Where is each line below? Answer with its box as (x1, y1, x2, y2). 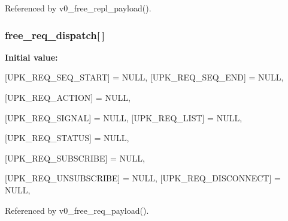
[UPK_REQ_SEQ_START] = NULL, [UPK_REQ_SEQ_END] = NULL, (5, 71, 284, 83)
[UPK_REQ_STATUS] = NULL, (5, 132, 129, 144)
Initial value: (5, 50, 58, 63)
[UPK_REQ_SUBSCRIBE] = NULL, (5, 151, 145, 164)
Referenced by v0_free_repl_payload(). (5, 2, 151, 14)
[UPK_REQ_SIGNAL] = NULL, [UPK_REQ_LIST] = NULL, (5, 111, 242, 124)
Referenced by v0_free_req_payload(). (5, 204, 149, 216)
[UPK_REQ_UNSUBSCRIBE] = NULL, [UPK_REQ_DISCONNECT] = (5, 172, 281, 184)
